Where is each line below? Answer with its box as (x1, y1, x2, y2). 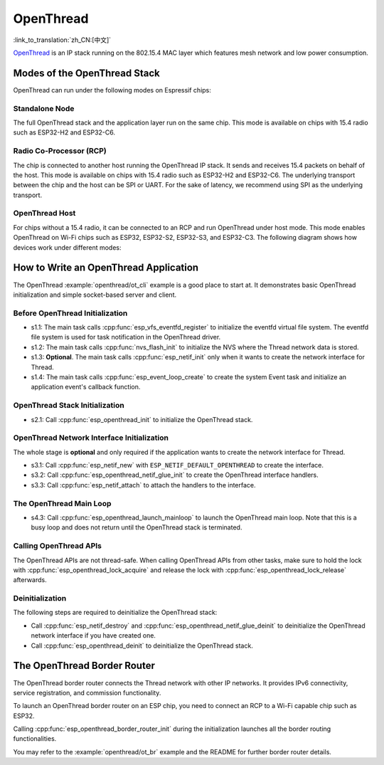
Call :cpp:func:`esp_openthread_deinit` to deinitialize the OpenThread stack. (31, 641, 254, 650)
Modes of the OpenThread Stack (13, 67, 160, 79)
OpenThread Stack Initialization (13, 401, 124, 411)
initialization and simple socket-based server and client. (13, 290, 177, 299)
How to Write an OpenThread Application (13, 262, 199, 274)
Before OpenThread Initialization (13, 308, 128, 318)
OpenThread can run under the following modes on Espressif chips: (13, 85, 211, 94)
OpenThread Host (13, 209, 76, 218)
